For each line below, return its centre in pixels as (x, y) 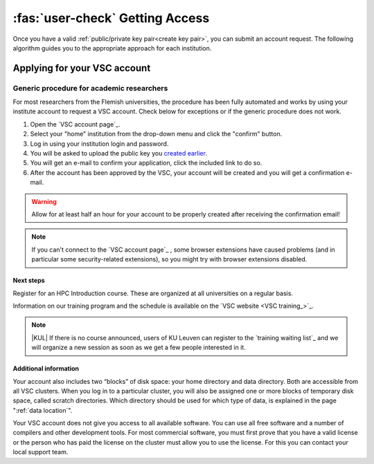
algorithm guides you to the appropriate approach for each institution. (112, 48)
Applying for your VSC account (82, 68)
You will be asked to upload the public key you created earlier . (119, 154)
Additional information (46, 369)
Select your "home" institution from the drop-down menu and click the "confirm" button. (156, 134)
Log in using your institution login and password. (99, 143)
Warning (44, 201)
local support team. (41, 452)
